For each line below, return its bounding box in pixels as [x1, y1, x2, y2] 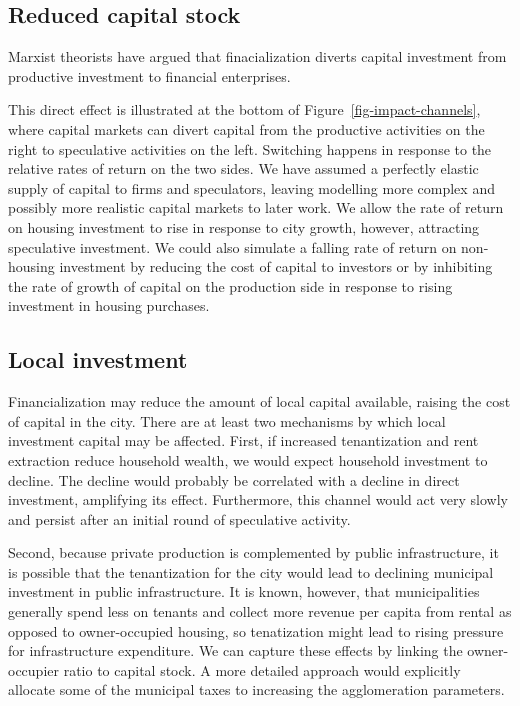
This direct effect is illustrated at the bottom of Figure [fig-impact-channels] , [8, 99, 481, 120]
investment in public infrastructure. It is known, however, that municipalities [8, 581, 480, 602]
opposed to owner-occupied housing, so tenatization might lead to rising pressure [8, 620, 504, 641]
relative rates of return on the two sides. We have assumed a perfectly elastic [8, 158, 479, 179]
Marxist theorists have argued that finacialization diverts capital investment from [8, 46, 507, 67]
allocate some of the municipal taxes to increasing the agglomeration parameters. [8, 679, 505, 700]
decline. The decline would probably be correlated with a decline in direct [8, 469, 460, 490]
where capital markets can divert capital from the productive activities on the [8, 118, 485, 139]
